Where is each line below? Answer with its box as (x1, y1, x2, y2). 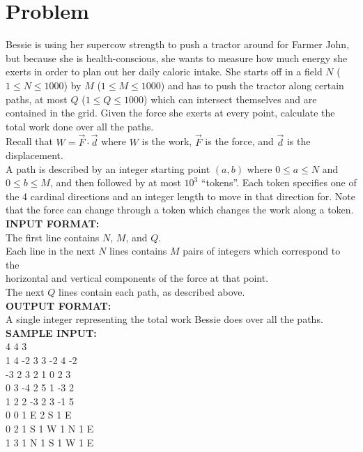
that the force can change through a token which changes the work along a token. (6, 202, 354, 217)
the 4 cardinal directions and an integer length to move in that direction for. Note (6, 188, 355, 203)
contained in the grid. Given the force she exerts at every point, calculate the (6, 105, 335, 120)
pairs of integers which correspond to (183, 243, 341, 258)
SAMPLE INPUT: (6, 325, 97, 340)
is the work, (141, 134, 192, 149)
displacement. (6, 148, 63, 163)
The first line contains (6, 229, 100, 244)
